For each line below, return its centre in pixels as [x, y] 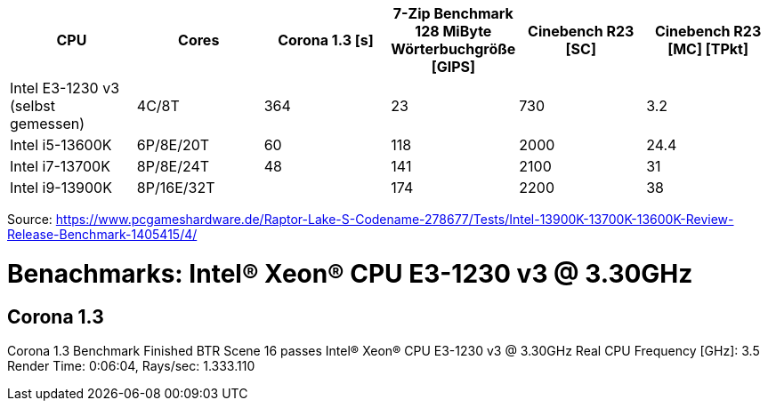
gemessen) [47, 124]
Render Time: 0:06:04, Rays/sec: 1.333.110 [131, 365]
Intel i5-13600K [61, 145]
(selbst [32, 106]
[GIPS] [453, 67]
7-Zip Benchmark [453, 13]
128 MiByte [453, 31]
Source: [30, 219]
